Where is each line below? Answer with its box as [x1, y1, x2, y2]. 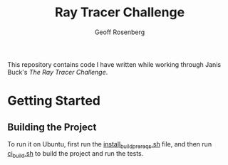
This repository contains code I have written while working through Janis [7, 60, 222, 68]
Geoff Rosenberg [94, 28, 145, 36]
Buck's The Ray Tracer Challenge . [7, 68, 108, 76]
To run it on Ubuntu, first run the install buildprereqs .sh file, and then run [7, 139, 212, 150]
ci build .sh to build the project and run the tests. [7, 149, 144, 159]
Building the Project [7, 121, 97, 133]
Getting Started [7, 93, 101, 109]
